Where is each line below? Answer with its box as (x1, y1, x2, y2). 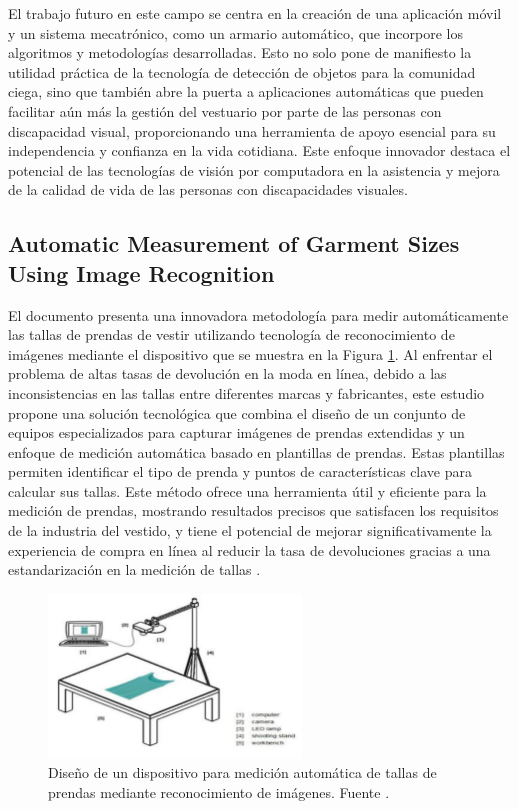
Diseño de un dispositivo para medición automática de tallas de (48, 762, 437, 783)
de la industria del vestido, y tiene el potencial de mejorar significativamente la (8, 520, 492, 541)
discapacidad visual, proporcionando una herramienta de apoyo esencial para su (8, 120, 496, 141)
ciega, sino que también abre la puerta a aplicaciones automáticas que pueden (8, 81, 484, 102)
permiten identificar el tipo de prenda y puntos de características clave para (8, 461, 473, 482)
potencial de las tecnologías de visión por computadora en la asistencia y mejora (8, 159, 500, 180)
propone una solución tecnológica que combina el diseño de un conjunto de (8, 402, 466, 423)
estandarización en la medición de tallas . (8, 559, 261, 580)
